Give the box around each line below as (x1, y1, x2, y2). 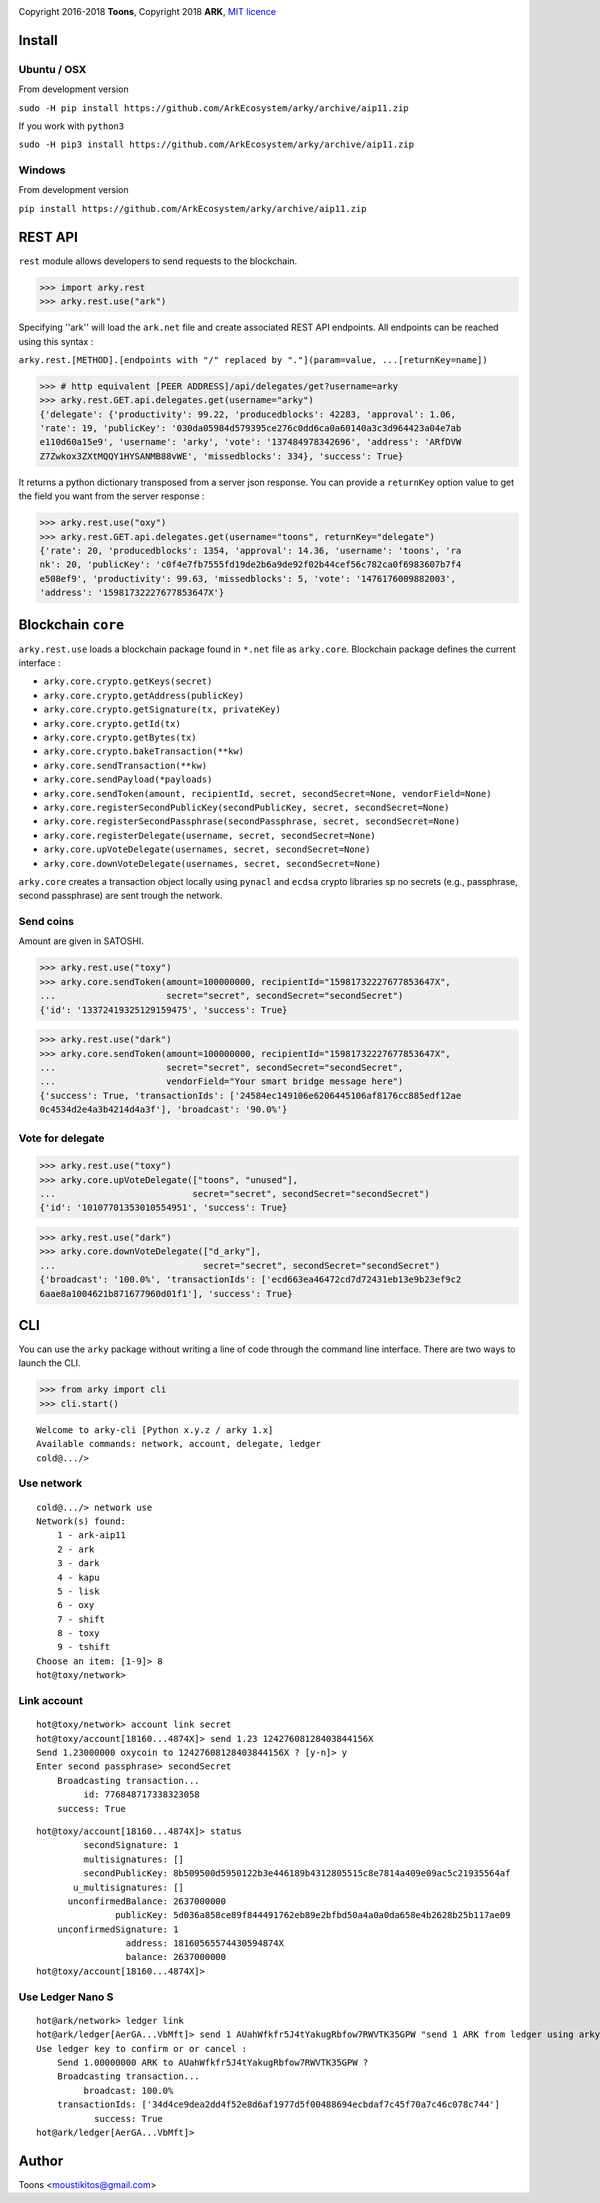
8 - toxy (56, 1628, 100, 1639)
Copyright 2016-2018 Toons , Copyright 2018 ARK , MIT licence (18, 6, 277, 17)
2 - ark (56, 1543, 95, 1555)
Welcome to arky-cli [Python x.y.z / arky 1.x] (36, 1424, 274, 1435)
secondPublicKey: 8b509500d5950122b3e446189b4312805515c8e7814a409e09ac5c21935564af (83, 1868, 511, 1879)
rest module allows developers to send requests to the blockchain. (18, 255, 298, 267)
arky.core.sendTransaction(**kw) (43, 760, 208, 771)
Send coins (18, 915, 75, 929)
